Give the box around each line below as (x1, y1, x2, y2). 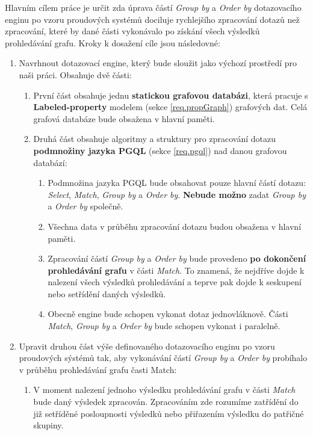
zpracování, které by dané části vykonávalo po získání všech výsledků (5, 25, 260, 37)
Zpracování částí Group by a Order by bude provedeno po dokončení (48, 252, 306, 265)
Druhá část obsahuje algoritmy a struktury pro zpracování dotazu (33, 132, 276, 145)
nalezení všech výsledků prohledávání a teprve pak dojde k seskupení (48, 276, 302, 288)
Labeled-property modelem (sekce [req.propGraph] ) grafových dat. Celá (33, 100, 308, 113)
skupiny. (33, 419, 64, 431)
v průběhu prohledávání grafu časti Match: (19, 363, 177, 375)
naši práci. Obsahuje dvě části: (19, 68, 132, 81)
